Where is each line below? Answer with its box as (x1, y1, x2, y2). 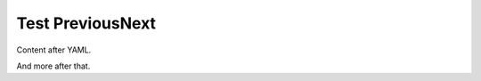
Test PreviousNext (16, 13, 156, 33)
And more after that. (16, 61, 91, 71)
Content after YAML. (16, 45, 92, 55)
